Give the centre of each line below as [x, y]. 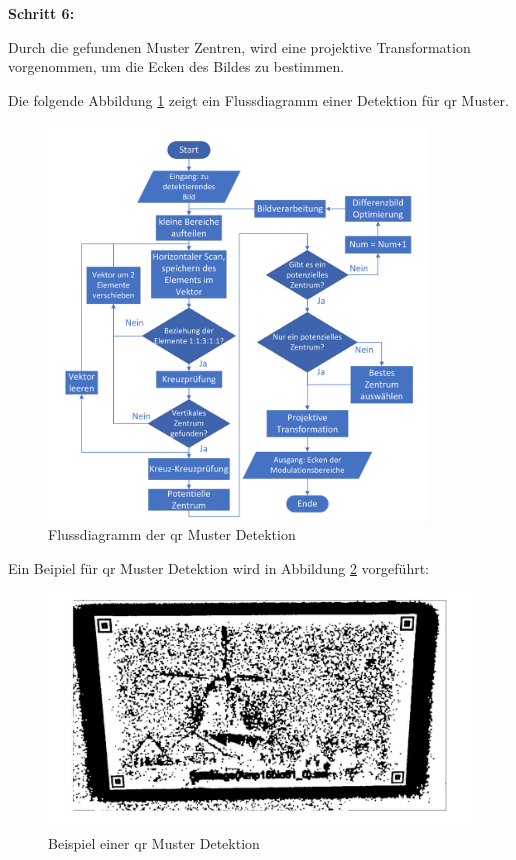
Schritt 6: [41, 13]
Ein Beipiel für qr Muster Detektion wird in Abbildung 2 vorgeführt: [218, 567]
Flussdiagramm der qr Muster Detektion [172, 534]
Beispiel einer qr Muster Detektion [154, 842]
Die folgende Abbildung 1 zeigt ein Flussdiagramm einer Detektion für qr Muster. [258, 99]
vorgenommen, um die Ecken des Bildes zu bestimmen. [176, 66]
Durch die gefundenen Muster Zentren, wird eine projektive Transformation [239, 46]
